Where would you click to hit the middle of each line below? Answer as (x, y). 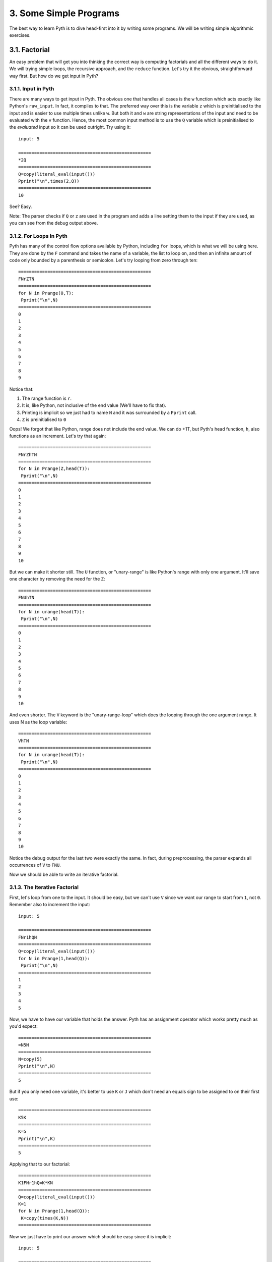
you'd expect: (23, 1026)
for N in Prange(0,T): (46, 293)
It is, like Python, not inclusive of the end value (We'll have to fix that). (94, 405)
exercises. (20, 35)
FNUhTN (26, 598)
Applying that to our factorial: (40, 1164)
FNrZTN (26, 279)
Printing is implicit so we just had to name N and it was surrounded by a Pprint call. (109, 412)
